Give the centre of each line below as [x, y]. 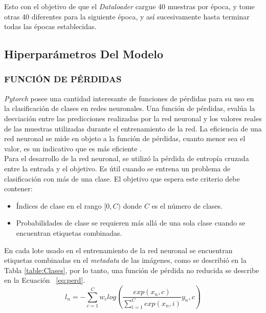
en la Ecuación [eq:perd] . [45, 280]
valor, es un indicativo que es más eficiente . [73, 148]
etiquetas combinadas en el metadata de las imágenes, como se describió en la [125, 260]
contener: [18, 188]
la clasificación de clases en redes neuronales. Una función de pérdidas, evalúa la [130, 108]
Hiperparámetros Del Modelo [84, 54]
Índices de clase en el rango [59, 205]
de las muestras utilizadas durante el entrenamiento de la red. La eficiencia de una [133, 128]
